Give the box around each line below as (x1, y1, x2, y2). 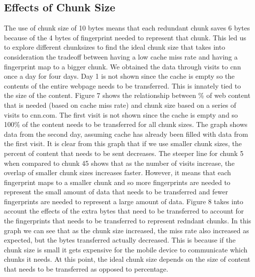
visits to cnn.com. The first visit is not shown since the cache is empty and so (4, 109, 238, 120)
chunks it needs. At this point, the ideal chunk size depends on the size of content (4, 254, 251, 264)
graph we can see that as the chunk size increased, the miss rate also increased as (4, 225, 249, 235)
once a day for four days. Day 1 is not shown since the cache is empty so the (4, 71, 235, 81)
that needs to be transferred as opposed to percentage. (4, 264, 168, 274)
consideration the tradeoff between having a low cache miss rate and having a (4, 51, 238, 62)
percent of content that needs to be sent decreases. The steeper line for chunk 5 (4, 148, 244, 158)
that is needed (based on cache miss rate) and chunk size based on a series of (4, 99, 236, 110)
